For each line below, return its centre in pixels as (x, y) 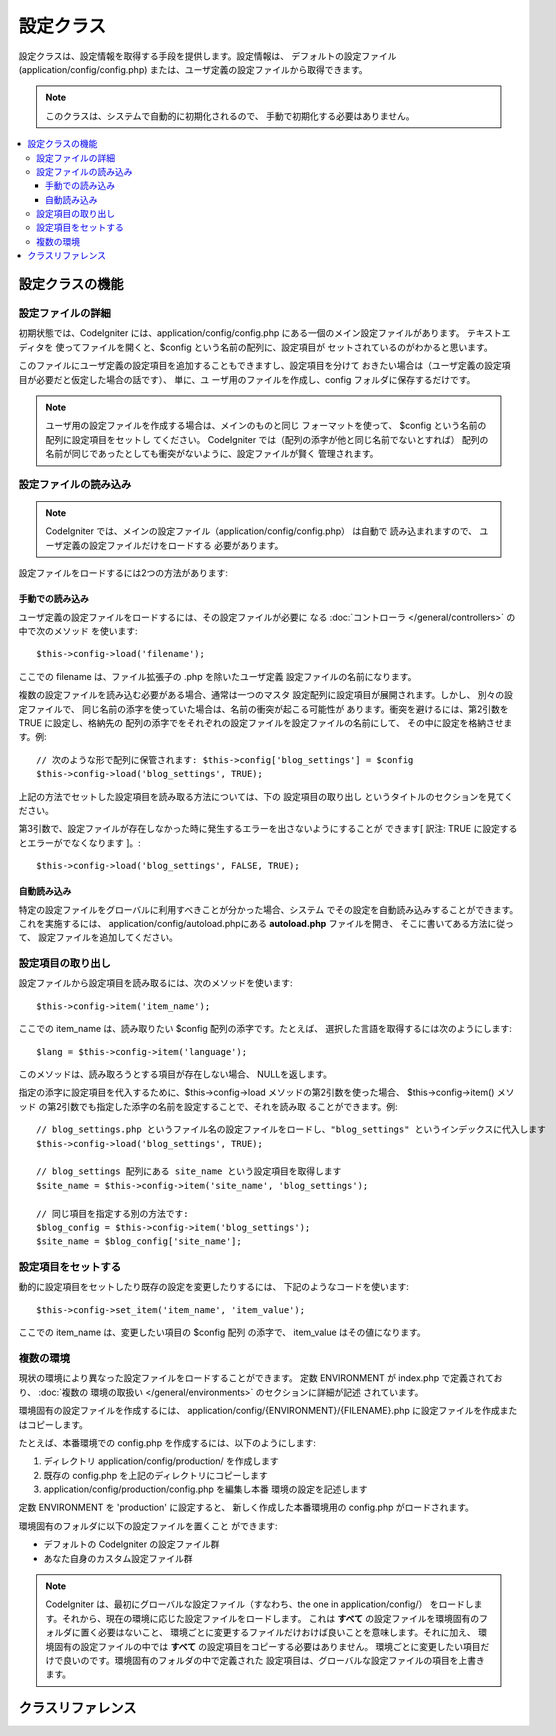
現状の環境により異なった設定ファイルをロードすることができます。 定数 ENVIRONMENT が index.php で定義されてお (260, 1378)
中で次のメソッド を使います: (78, 631)
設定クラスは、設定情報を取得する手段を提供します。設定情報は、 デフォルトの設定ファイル (207, 56)
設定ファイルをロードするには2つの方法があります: (123, 573)
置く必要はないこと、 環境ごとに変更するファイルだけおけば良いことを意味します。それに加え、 (278, 1632)
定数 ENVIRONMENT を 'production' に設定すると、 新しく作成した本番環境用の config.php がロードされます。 (246, 1507)
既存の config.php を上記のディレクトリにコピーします (156, 1475)
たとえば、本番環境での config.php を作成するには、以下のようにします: (167, 1442)
